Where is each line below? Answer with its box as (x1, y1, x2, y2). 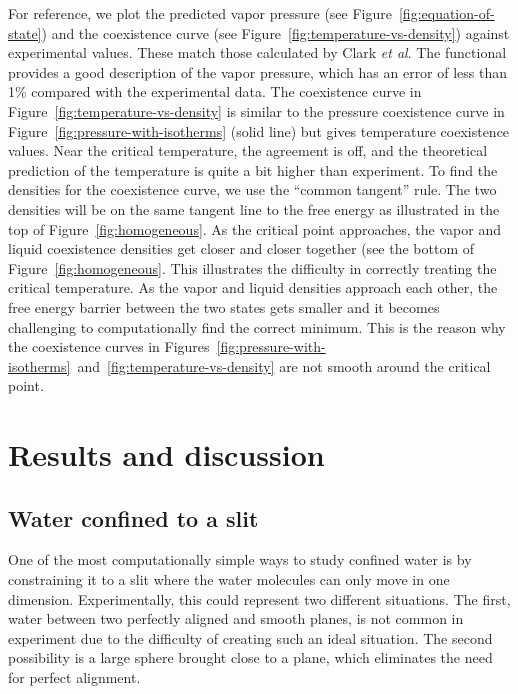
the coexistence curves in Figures (8, 336, 210, 357)
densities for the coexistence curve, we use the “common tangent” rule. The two (8, 179, 497, 200)
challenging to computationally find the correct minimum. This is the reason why (8, 316, 506, 337)
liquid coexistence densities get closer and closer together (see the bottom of (8, 238, 475, 259)
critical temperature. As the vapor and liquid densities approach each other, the (8, 277, 498, 298)
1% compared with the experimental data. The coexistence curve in (8, 81, 422, 102)
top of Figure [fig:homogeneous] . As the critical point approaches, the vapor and (8, 218, 501, 239)
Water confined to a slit (8, 502, 259, 533)
